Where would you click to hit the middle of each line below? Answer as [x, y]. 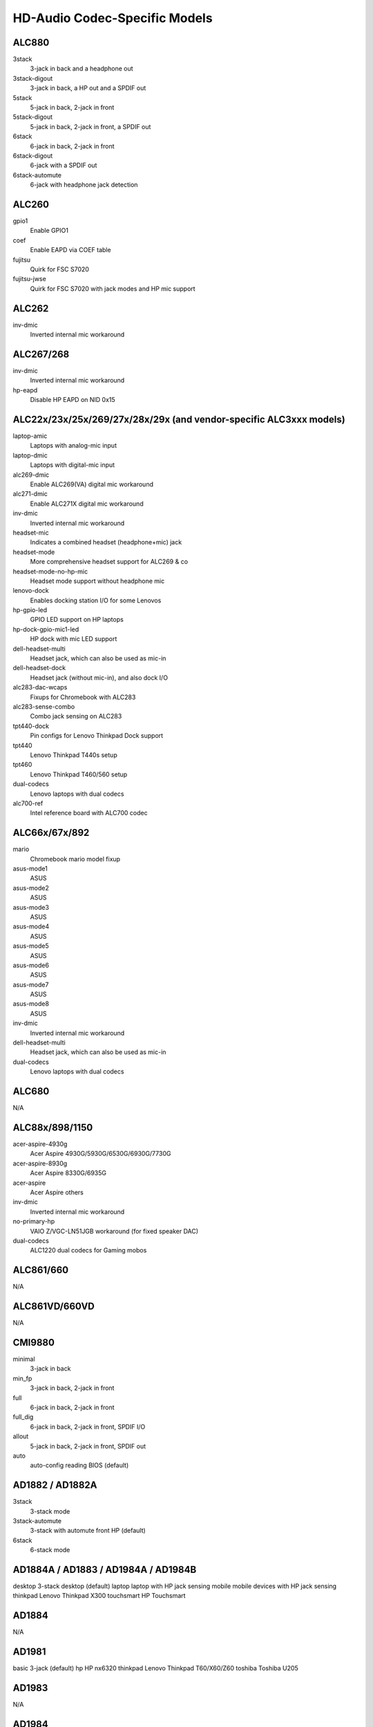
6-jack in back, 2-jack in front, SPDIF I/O [88, 1427]
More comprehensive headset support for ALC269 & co [109, 562]
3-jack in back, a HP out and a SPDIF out [88, 88]
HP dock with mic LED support [74, 639]
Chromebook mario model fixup [75, 859]
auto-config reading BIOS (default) [79, 1465]
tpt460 [22, 765]
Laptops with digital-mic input [73, 465]
